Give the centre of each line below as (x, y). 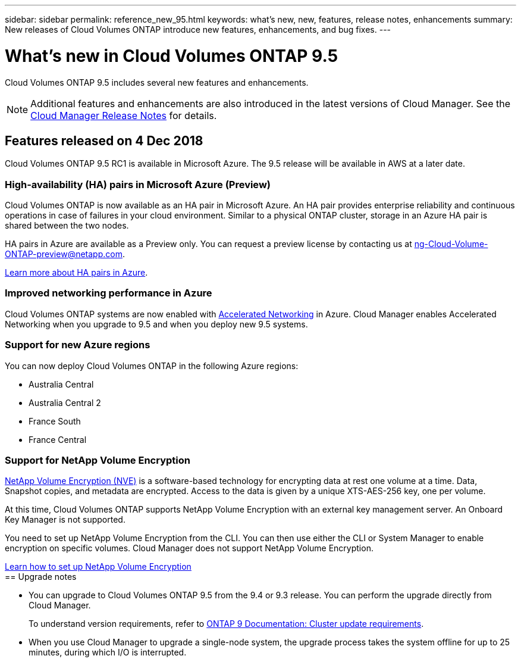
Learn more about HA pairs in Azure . (76, 273)
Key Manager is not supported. (65, 520)
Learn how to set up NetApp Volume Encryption (98, 567)
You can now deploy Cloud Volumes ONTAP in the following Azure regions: (152, 366)
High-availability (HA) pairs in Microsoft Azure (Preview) (138, 184)
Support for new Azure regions (78, 345)
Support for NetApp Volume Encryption (98, 460)
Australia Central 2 (65, 402)
